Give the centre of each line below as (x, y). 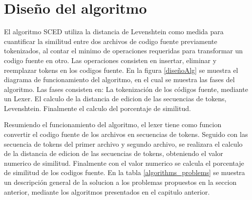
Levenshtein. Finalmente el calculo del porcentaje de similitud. (97, 108)
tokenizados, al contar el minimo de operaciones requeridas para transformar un (124, 51)
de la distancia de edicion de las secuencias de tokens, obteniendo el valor (114, 153)
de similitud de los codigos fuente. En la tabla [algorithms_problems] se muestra (125, 172)
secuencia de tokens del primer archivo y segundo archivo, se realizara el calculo (123, 144)
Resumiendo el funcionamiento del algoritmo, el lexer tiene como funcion (113, 124)
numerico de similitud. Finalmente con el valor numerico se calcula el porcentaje (124, 163)
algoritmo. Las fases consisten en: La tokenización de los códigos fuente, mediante (126, 89)
